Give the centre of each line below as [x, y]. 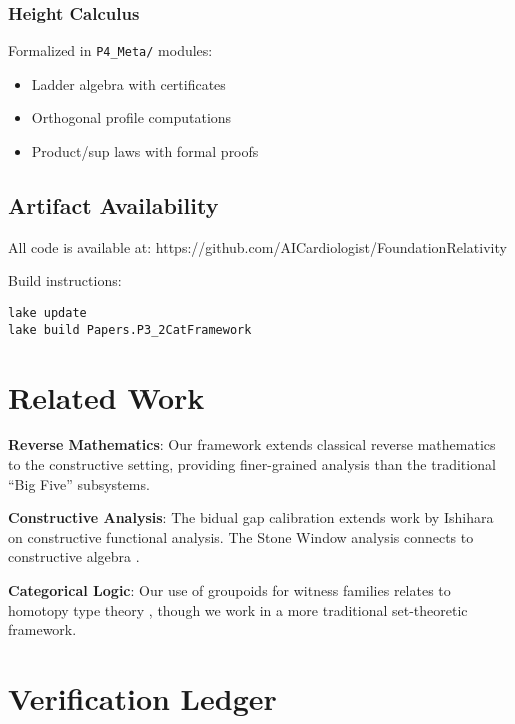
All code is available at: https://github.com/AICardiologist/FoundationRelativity [257, 246]
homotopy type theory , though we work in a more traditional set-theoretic [238, 609]
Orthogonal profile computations [131, 117]
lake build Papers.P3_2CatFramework [130, 329]
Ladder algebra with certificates [128, 83]
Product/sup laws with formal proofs [145, 151]
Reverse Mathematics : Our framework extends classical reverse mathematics [252, 444]
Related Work [106, 396]
